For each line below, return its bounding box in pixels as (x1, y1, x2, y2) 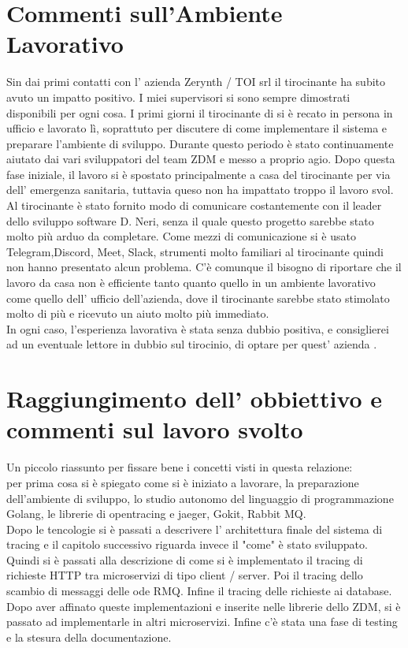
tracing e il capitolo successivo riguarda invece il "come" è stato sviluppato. (6, 536, 368, 553)
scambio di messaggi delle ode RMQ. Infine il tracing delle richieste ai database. (6, 583, 392, 599)
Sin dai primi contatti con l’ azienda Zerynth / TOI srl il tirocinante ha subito (6, 73, 386, 90)
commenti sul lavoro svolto (6, 413, 303, 445)
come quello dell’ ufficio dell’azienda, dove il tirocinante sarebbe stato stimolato (6, 289, 390, 306)
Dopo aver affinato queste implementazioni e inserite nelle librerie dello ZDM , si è (6, 598, 401, 614)
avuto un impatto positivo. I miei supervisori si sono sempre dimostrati (6, 88, 351, 105)
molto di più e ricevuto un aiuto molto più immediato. (6, 305, 269, 322)
